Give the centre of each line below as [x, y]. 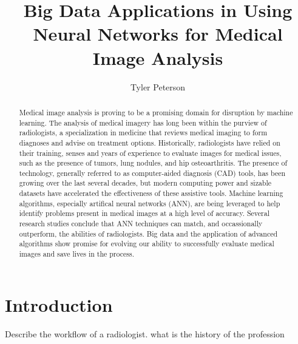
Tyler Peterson [158, 86]
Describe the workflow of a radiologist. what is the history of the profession [145, 333]
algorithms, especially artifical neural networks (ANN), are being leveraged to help [150, 203]
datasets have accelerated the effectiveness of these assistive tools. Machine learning [151, 193]
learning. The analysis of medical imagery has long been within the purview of [143, 122]
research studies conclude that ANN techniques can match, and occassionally [141, 224]
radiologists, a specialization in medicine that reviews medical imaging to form [143, 133]
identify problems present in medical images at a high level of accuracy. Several [144, 213]
